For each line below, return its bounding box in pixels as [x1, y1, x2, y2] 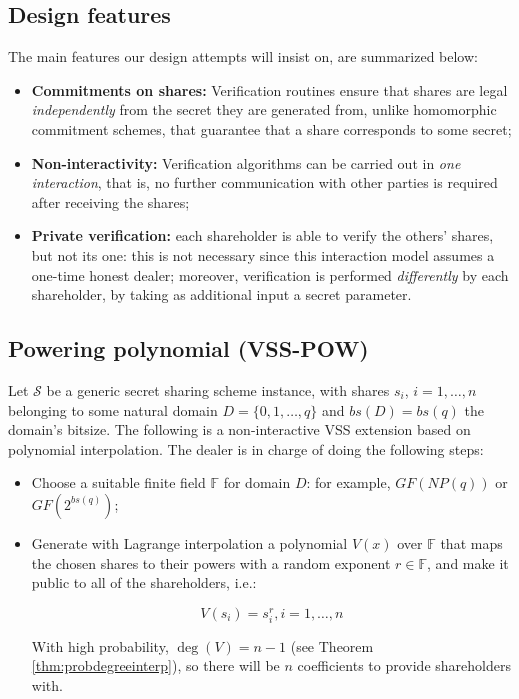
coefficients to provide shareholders [297, 655, 511, 676]
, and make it [427, 552, 509, 573]
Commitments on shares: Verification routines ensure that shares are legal [31, 79, 508, 100]
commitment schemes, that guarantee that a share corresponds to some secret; [31, 118, 512, 139]
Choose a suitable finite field [31, 472, 206, 493]
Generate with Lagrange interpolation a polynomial [31, 532, 348, 553]
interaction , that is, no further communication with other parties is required [31, 172, 498, 193]
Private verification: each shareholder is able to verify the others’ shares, [31, 225, 494, 246]
